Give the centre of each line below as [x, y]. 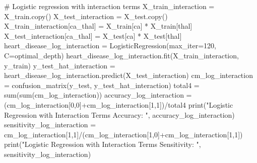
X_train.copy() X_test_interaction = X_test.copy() [86, 16]
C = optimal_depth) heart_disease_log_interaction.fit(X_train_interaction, [121, 55]
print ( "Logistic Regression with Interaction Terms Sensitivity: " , [103, 144]
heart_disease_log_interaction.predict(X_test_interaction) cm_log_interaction [128, 75]
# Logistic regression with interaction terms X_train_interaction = [109, 6]
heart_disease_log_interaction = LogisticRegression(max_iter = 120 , [110, 46]
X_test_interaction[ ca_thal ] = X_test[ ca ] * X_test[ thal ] [93, 35]
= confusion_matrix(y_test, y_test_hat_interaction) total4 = [102, 85]
